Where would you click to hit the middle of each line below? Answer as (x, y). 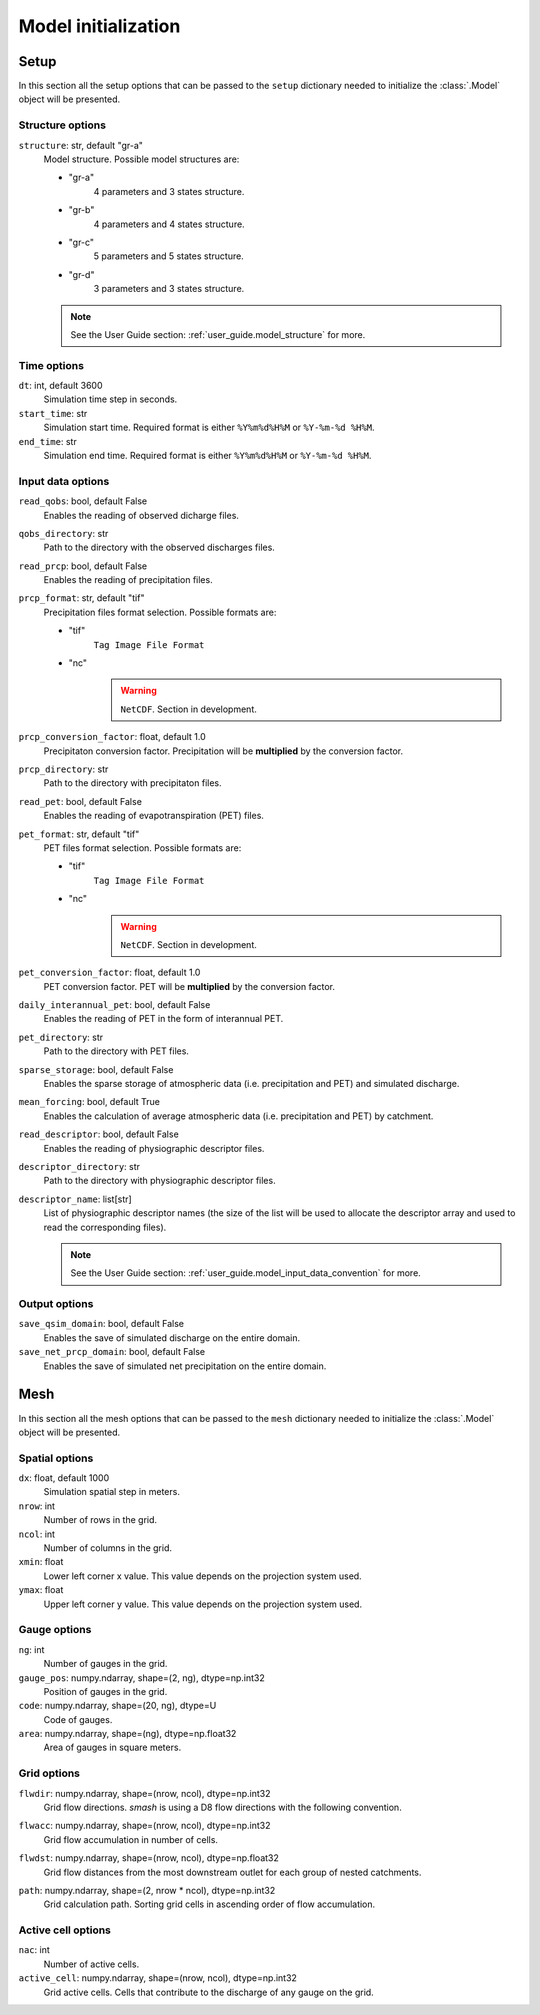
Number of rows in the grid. (100, 1520)
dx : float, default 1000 (64, 1478)
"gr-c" (81, 242)
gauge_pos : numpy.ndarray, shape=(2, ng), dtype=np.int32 (141, 1677)
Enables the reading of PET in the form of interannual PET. (163, 1019)
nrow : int (36, 1506)
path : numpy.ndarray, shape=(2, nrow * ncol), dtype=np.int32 (147, 1890)
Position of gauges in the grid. (105, 1691)
